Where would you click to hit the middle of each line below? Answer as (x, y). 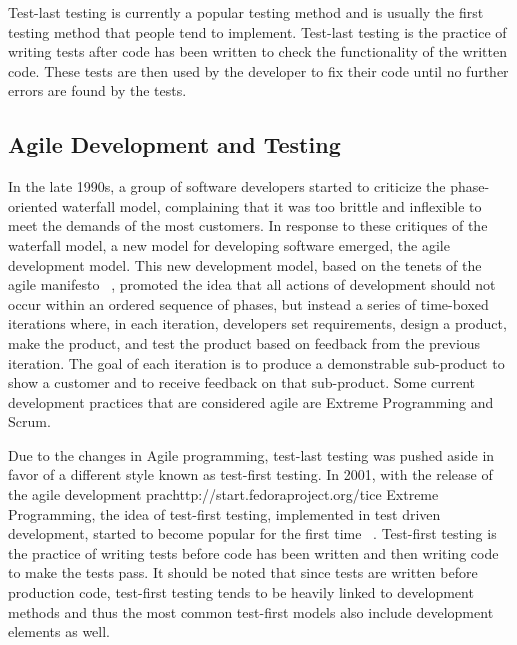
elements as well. (59, 631)
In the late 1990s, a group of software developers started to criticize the (227, 186)
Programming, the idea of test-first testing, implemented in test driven (224, 513)
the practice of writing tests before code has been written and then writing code (253, 552)
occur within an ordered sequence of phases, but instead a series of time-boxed (248, 303)
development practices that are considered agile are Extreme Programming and (251, 401)
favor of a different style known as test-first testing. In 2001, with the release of (250, 474)
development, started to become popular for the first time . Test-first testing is (252, 533)
